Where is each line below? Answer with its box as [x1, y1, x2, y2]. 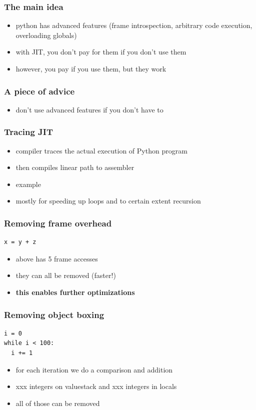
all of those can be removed [15, 397, 100, 408]
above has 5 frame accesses [15, 253, 98, 263]
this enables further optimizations [15, 287, 135, 297]
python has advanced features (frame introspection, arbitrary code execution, [15, 20, 252, 30]
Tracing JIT [4, 125, 53, 138]
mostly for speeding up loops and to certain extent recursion [15, 195, 201, 206]
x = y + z [4, 238, 36, 246]
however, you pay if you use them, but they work [15, 63, 166, 73]
